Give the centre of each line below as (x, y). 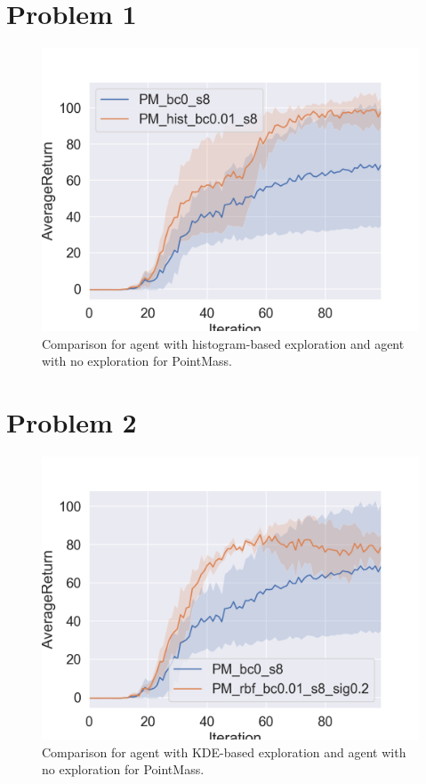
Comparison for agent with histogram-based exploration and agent (223, 343)
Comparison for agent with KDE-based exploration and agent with (224, 752)
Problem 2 (72, 422)
